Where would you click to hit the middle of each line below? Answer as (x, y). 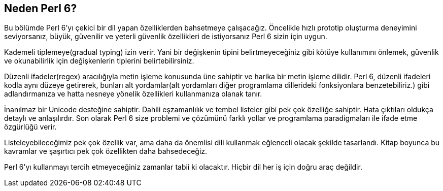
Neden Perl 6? (41, 8)
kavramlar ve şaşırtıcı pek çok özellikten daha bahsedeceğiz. (106, 151)
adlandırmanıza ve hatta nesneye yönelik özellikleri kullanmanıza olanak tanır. (133, 94)
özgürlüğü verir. (30, 127)
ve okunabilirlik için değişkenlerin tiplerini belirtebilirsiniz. (99, 61)
